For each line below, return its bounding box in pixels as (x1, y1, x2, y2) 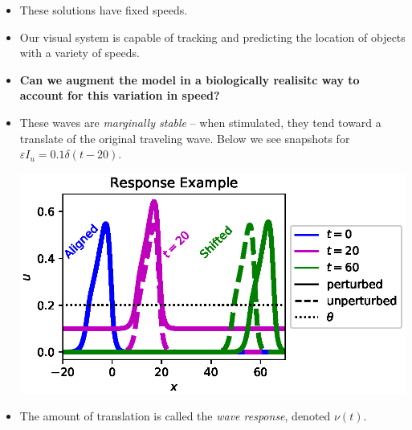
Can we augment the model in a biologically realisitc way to (19, 71, 360, 88)
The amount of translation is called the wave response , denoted (19, 407, 331, 424)
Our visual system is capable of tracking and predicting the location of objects (19, 28, 406, 45)
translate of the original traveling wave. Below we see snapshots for (19, 129, 350, 146)
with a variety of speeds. (19, 44, 140, 61)
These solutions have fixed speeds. (19, 2, 188, 18)
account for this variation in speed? (19, 87, 220, 104)
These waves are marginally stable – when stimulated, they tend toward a (19, 113, 381, 130)
